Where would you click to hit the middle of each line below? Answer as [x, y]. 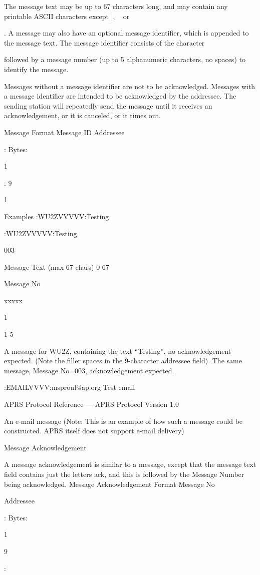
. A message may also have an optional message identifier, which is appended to [126, 33]
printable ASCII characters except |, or [67, 16]
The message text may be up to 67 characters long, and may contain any [116, 6]
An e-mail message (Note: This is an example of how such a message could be [123, 421]
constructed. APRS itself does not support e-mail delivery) [94, 431]
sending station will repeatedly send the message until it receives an [108, 105]
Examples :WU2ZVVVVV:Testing [57, 216]
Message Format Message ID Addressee [64, 132]
